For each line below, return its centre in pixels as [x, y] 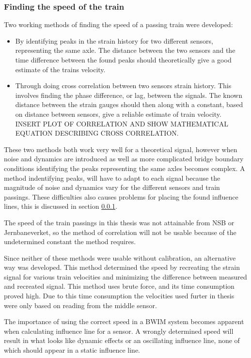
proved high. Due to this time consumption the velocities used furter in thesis [119, 296]
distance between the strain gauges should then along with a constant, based [129, 104]
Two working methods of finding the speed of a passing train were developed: [118, 24]
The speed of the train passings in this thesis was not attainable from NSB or [119, 222]
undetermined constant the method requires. [70, 241]
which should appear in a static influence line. [72, 350]
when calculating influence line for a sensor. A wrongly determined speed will [119, 331]
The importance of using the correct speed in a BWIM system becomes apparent [124, 321]
